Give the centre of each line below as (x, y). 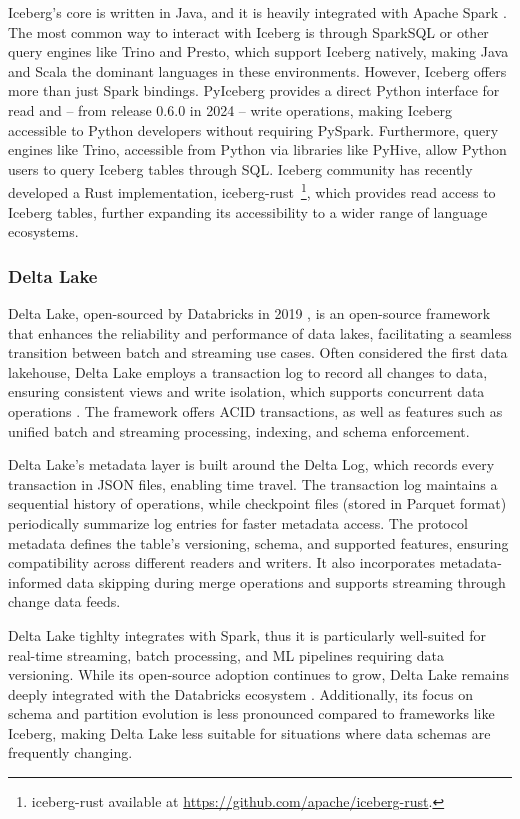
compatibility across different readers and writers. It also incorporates (221, 562)
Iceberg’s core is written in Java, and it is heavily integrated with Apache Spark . (257, 12)
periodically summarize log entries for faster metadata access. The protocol (238, 522)
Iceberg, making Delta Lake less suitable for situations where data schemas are (249, 732)
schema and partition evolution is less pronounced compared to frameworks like (251, 713)
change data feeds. (64, 601)
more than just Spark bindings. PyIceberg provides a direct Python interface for (254, 90)
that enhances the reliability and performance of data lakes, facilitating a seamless (260, 332)
